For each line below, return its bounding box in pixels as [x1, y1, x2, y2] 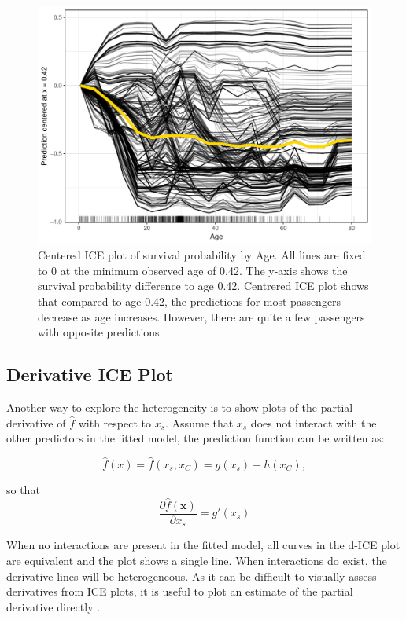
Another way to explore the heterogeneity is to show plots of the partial [6, 399, 353, 416]
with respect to [78, 414, 151, 431]
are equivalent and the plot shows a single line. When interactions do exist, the [6, 552, 387, 568]
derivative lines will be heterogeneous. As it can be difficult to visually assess [6, 567, 377, 584]
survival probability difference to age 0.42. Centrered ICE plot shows [38, 277, 369, 294]
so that [6, 482, 40, 498]
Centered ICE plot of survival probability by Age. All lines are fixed [38, 247, 366, 263]
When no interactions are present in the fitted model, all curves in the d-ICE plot [6, 537, 400, 553]
